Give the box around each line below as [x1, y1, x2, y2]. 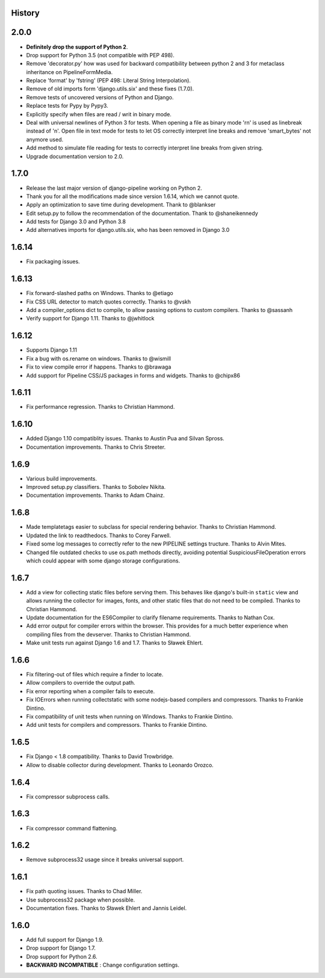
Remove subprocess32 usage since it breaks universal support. [26, 856, 184, 864]
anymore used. [26, 135, 64, 143]
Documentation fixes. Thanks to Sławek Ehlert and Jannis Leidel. [26, 905, 187, 912]
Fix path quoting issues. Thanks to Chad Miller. [26, 888, 143, 895]
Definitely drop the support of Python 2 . [26, 43, 128, 51]
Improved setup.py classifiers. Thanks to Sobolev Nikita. [26, 484, 166, 491]
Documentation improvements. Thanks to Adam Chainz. [26, 491, 165, 499]
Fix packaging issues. [26, 258, 81, 265]
